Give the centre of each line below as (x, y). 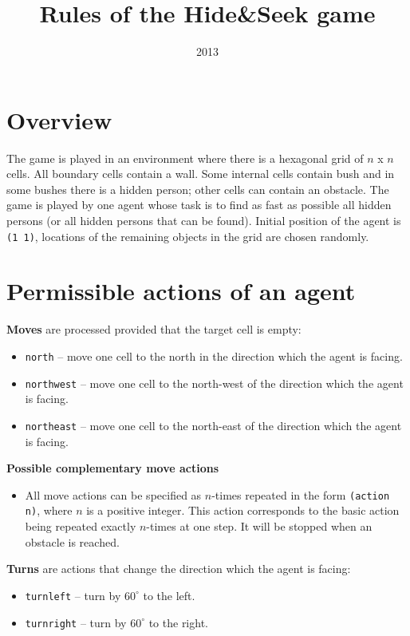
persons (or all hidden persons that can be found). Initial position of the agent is (204, 221)
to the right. (178, 622)
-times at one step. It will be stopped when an (259, 526)
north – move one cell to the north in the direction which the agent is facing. (214, 356)
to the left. (169, 595)
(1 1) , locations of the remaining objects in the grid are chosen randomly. (188, 236)
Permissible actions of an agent (181, 291)
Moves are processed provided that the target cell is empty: (154, 329)
